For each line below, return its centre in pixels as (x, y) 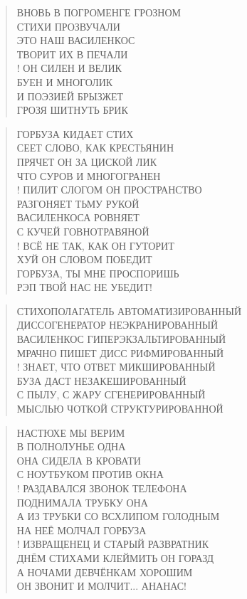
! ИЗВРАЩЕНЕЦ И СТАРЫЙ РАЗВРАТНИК (112, 544)
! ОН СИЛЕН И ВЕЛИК (69, 68)
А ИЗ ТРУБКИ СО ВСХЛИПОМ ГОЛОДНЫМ (118, 516)
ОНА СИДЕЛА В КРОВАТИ (79, 460)
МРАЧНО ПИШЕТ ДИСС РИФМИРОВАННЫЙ (120, 352)
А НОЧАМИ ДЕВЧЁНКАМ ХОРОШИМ (105, 572)
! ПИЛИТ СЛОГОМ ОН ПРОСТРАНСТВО (109, 190)
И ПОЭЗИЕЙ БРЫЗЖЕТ (70, 96)
